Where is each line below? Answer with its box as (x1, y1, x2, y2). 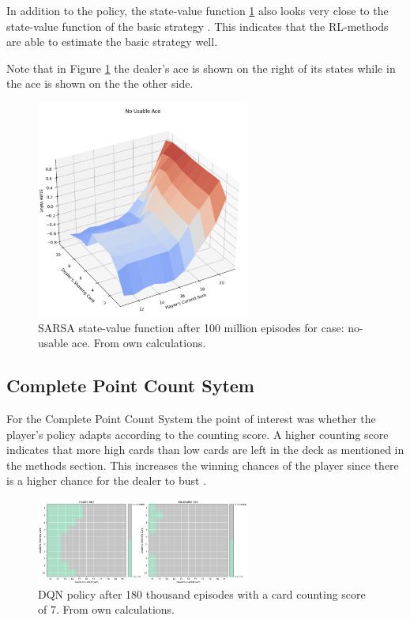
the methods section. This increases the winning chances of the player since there (6, 456, 399, 473)
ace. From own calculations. (71, 335, 206, 351)
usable (38, 335, 69, 351)
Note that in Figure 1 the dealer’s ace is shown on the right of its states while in (6, 59, 396, 76)
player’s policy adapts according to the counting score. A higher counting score (6, 425, 389, 442)
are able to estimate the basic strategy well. (6, 33, 218, 50)
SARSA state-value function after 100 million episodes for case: (38, 319, 344, 335)
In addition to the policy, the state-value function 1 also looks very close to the (6, 2, 389, 18)
